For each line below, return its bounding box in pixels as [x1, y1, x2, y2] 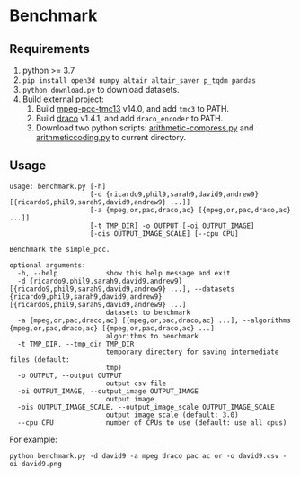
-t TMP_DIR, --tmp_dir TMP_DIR [17, 339, 135, 348]
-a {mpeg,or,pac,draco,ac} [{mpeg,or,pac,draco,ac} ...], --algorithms [17, 316, 292, 325]
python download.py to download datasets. [22, 85, 180, 94]
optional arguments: [9, 260, 87, 270]
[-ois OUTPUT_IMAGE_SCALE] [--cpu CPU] [89, 229, 240, 238]
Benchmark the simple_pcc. [9, 245, 110, 254]
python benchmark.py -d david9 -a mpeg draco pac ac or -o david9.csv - [9, 451, 287, 460]
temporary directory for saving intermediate [105, 347, 279, 356]
